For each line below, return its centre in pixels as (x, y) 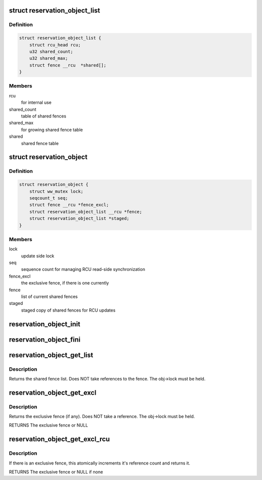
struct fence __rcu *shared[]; (68, 65)
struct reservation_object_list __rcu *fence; (86, 212)
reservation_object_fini (45, 339)
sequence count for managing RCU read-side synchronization (83, 269)
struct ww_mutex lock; (56, 191)
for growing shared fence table (52, 130)
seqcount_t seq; (49, 198)
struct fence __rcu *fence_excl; (69, 205)
